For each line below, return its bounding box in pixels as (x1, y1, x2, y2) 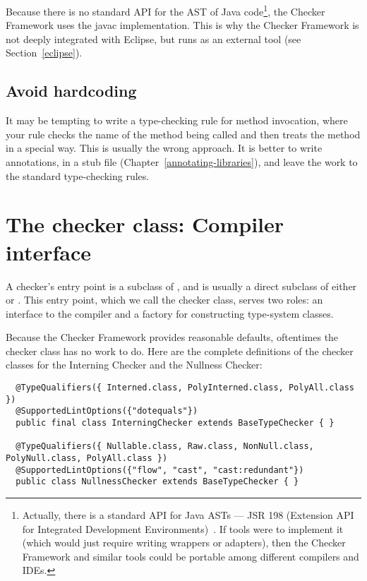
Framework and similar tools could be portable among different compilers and (22, 549, 359, 563)
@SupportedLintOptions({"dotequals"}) (16, 406, 198, 417)
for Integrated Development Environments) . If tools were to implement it (22, 521, 344, 536)
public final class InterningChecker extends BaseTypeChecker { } (16, 418, 335, 429)
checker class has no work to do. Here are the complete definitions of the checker (6, 343, 354, 358)
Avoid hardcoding (6, 80, 137, 102)
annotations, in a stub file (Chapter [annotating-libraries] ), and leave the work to (6, 155, 358, 169)
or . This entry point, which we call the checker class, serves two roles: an (6, 292, 323, 307)
